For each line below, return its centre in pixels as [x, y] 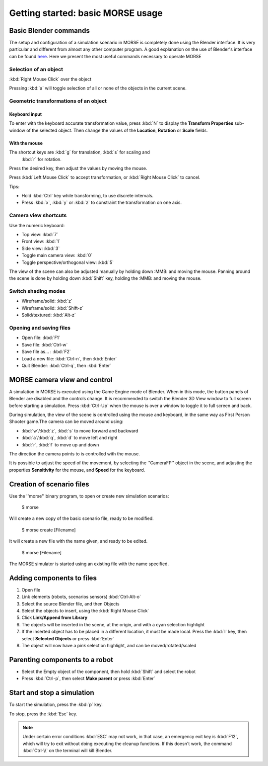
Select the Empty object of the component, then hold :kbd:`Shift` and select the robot [109, 672]
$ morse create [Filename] [49, 530]
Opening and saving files [40, 328]
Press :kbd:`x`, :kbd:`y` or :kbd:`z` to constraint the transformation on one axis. [102, 203]
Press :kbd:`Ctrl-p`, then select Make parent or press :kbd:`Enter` [89, 679]
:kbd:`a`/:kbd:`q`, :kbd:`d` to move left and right [69, 438]
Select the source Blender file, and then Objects [70, 603]
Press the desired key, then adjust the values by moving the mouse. [78, 168]
